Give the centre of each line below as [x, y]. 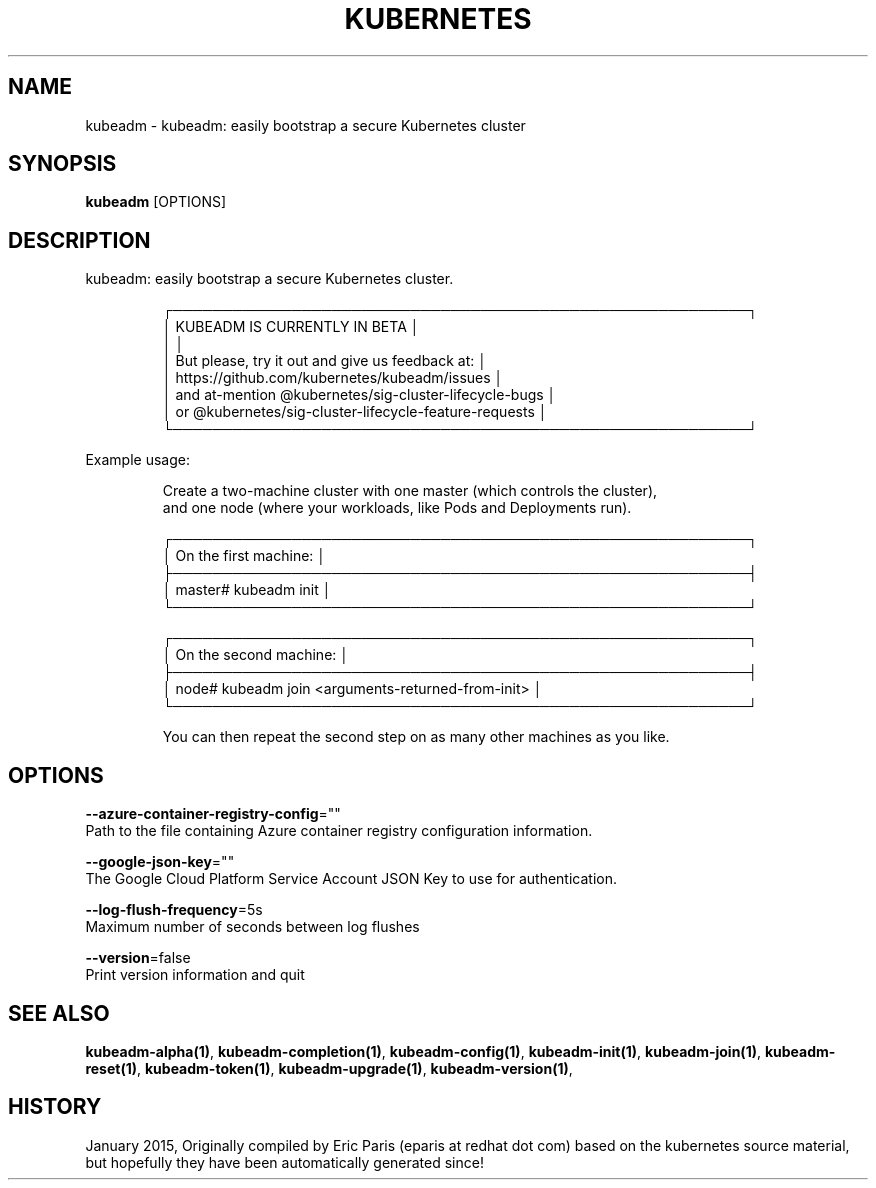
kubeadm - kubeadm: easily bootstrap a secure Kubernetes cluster [305, 125]
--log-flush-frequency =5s [174, 910]
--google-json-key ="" [160, 862]
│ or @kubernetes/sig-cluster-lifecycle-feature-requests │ [355, 412]
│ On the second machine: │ [256, 655]
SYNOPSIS [62, 164]
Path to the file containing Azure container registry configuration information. [339, 831]
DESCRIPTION [79, 240]
